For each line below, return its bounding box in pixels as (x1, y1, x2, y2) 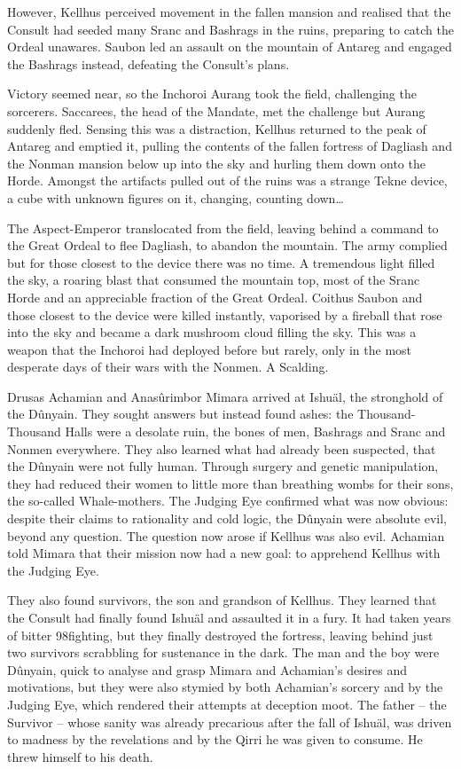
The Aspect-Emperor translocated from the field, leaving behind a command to (7, 218, 439, 237)
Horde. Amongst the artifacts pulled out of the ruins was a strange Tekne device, (7, 171, 448, 190)
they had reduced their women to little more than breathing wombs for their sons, (7, 474, 454, 492)
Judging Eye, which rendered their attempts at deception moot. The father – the (7, 694, 447, 713)
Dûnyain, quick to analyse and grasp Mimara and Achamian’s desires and (7, 660, 408, 679)
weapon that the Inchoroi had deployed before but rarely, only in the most (7, 340, 412, 358)
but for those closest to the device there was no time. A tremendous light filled (7, 253, 435, 271)
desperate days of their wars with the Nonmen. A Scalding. (7, 357, 329, 376)
